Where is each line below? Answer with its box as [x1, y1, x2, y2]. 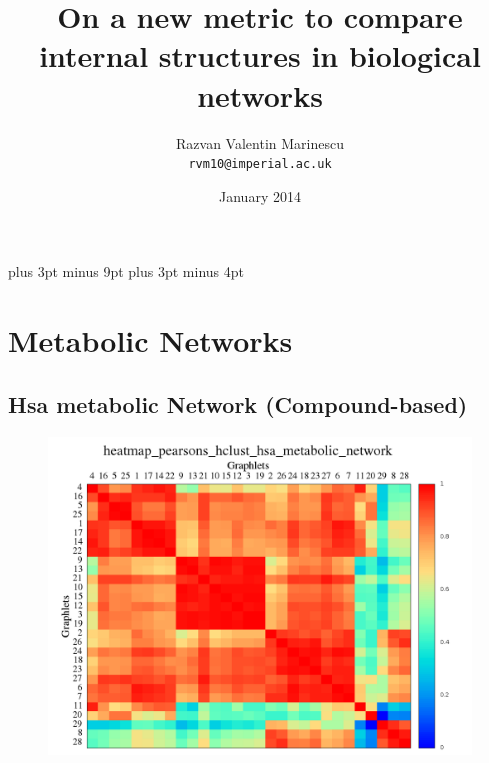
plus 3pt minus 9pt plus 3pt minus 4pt [8, 261, 244, 282]
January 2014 [219, 185, 301, 206]
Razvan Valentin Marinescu [176, 132, 344, 153]
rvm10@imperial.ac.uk [188, 157, 332, 172]
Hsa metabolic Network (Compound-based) [8, 388, 468, 419]
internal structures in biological [39, 35, 481, 76]
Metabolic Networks [8, 320, 293, 361]
